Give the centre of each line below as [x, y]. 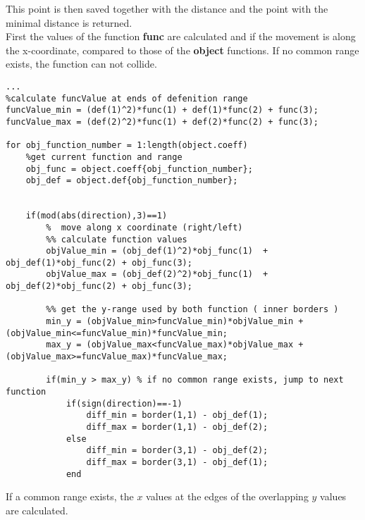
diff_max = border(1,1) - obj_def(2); [177, 427]
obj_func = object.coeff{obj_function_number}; [139, 169]
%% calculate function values [117, 239]
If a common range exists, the [70, 496]
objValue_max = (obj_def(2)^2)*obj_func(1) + [157, 274]
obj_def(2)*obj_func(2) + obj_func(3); [99, 286]
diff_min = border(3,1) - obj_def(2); [177, 451]
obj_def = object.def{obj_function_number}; [132, 181]
